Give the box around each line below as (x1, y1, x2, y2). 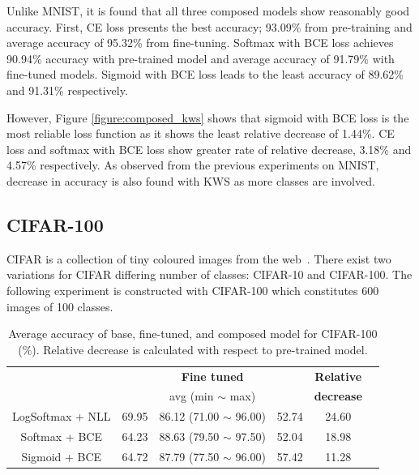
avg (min (169, 387, 214, 404)
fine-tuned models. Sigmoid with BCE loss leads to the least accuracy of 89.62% (6, 66, 404, 83)
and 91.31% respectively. (6, 81, 128, 98)
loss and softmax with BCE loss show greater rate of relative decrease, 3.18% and (6, 140, 412, 157)
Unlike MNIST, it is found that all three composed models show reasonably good (6, 2, 410, 19)
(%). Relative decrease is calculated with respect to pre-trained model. (18, 340, 368, 357)
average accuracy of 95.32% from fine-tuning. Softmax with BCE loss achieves (6, 34, 394, 51)
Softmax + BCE (20, 428, 102, 445)
